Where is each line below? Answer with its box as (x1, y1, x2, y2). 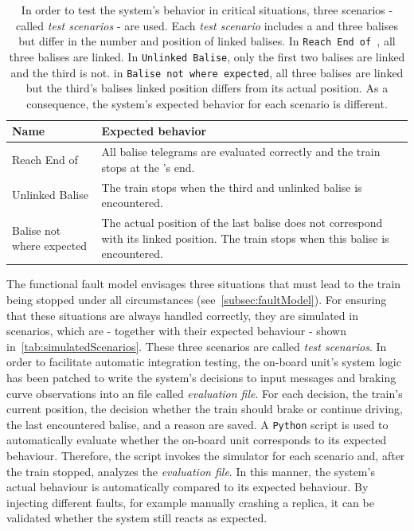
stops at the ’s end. (101, 158, 195, 175)
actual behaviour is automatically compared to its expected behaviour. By (6, 478, 369, 495)
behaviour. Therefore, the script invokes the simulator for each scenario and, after (6, 447, 405, 463)
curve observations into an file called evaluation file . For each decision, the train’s (6, 385, 403, 401)
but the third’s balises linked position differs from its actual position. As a (25, 80, 389, 96)
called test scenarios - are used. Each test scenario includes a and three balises (16, 17, 398, 33)
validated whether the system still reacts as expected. (6, 510, 268, 526)
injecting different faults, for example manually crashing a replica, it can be (6, 494, 374, 510)
